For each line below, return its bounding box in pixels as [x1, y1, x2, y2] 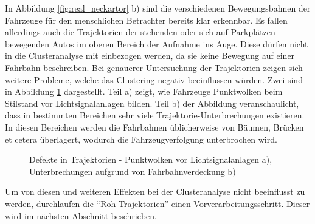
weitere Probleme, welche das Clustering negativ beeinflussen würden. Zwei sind [5, 73, 303, 86]
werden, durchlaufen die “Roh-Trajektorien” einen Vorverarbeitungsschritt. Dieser [5, 197, 310, 209]
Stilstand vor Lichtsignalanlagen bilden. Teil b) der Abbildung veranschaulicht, [5, 97, 299, 109]
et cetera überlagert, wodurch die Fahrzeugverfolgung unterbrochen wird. [5, 132, 277, 145]
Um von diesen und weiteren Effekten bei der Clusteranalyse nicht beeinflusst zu [5, 185, 305, 198]
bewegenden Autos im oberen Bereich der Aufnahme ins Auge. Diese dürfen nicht [5, 37, 308, 50]
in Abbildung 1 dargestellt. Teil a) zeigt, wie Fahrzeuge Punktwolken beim [5, 85, 283, 98]
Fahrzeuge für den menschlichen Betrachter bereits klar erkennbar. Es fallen [5, 13, 288, 26]
